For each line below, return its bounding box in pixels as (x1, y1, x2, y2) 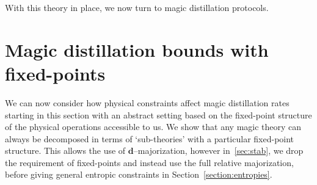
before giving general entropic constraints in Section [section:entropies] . (5, 168, 272, 181)
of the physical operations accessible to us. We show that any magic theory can (5, 120, 302, 133)
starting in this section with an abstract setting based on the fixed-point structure (5, 108, 312, 121)
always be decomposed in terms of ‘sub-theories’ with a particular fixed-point (5, 132, 294, 145)
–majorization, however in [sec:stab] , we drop (133, 144, 304, 157)
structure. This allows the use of (5, 144, 126, 157)
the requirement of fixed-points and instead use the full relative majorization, (5, 156, 294, 169)
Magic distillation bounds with (5, 37, 269, 62)
